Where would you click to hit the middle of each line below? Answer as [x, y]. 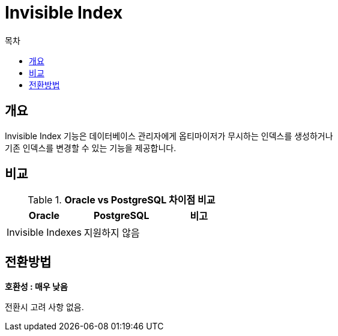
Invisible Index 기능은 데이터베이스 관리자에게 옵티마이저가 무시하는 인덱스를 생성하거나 [169, 136]
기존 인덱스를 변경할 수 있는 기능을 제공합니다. [91, 148]
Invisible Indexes [44, 232]
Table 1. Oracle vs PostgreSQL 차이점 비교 [122, 200]
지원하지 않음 [112, 233]
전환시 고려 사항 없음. [44, 307]
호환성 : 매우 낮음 [36, 287]
